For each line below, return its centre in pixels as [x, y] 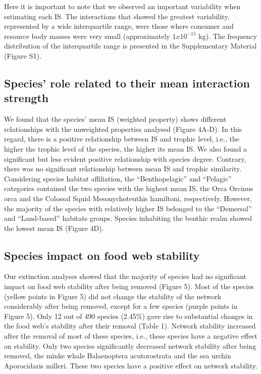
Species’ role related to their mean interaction [127, 83]
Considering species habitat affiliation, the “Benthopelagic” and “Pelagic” [118, 178]
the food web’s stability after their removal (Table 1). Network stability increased [130, 326]
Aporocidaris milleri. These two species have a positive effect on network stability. [131, 365]
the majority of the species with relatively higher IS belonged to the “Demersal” [128, 208]
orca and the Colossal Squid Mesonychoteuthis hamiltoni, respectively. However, [128, 198]
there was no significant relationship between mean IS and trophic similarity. [123, 169]
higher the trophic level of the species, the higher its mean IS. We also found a [126, 148]
